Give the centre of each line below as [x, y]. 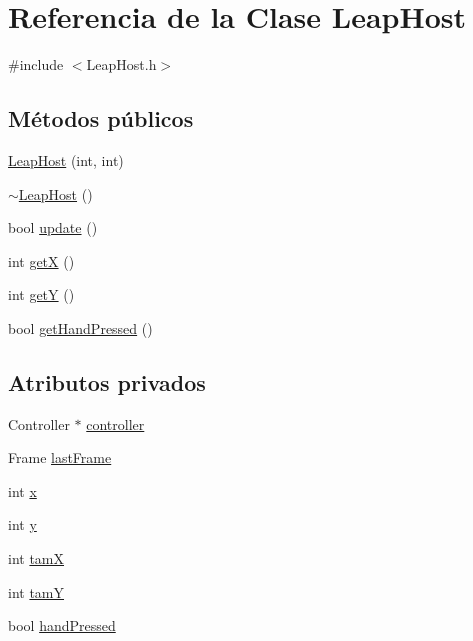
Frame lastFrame [60, 457]
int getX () [41, 260]
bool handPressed [62, 625]
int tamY [36, 591]
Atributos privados [107, 381]
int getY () [41, 294]
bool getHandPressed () [80, 327]
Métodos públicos [101, 118]
